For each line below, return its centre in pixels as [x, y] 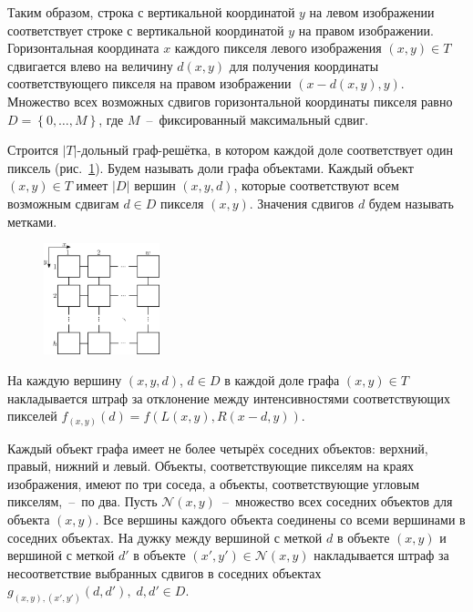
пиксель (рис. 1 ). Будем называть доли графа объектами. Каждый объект [211, 167]
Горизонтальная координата [83, 48]
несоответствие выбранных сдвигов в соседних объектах [165, 572]
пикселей [32, 416]
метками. [32, 221]
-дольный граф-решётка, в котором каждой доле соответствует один [265, 150]
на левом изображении [372, 12]
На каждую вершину [65, 379]
